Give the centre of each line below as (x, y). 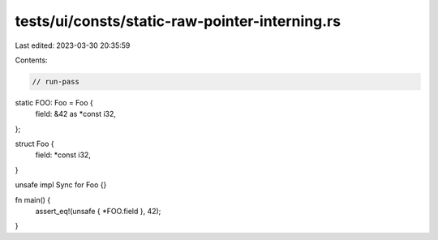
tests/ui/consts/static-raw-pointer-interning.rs (178, 21)
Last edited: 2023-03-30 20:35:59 (73, 45)
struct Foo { (34, 144)
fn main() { (33, 199)
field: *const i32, (63, 155)
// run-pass (56, 81)
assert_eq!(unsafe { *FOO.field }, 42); (98, 212)
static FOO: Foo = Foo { (54, 102)
